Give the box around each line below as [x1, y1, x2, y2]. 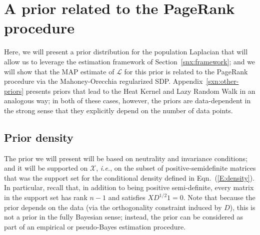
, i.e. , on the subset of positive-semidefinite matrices [96, 163, 256, 173]
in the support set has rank [4, 192, 87, 203]
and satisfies [108, 192, 145, 203]
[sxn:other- [206, 76, 239, 86]
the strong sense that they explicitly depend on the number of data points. [4, 105, 233, 115]
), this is [229, 202, 255, 212]
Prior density [4, 129, 73, 145]
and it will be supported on [4, 163, 88, 173]
